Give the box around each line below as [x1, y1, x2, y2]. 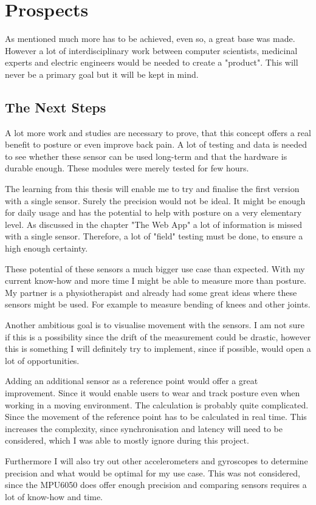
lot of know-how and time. [5, 490, 103, 503]
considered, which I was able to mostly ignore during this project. [5, 434, 249, 447]
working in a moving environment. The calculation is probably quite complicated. [5, 398, 309, 411]
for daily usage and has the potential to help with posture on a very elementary [5, 206, 302, 219]
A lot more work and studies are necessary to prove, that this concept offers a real [5, 126, 311, 139]
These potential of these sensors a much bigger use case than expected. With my [5, 262, 305, 275]
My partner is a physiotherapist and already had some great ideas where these [5, 286, 297, 298]
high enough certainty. [5, 242, 88, 255]
